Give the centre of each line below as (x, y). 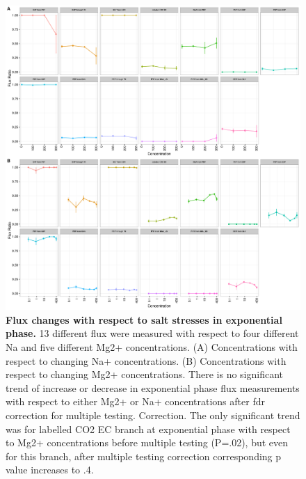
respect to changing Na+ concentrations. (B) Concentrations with (146, 360)
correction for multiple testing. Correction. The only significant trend (153, 415)
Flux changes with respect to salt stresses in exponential (144, 319)
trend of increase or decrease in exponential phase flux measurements (153, 387)
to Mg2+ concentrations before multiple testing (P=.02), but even (147, 442)
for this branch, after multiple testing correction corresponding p (144, 456)
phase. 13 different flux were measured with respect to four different (152, 333)
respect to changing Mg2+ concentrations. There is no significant (145, 374)
